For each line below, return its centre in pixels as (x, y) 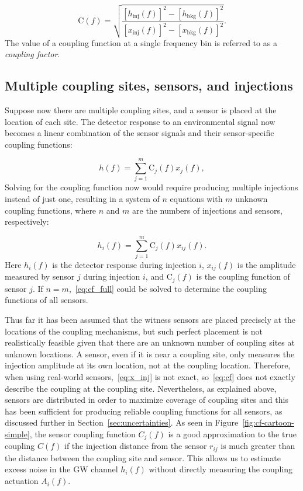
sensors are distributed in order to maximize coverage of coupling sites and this (147, 400)
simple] (17, 433)
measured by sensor (40, 276)
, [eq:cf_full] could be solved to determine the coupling (168, 288)
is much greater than (258, 446)
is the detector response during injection (124, 264)
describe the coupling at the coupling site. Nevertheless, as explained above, (141, 388)
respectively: (27, 222)
